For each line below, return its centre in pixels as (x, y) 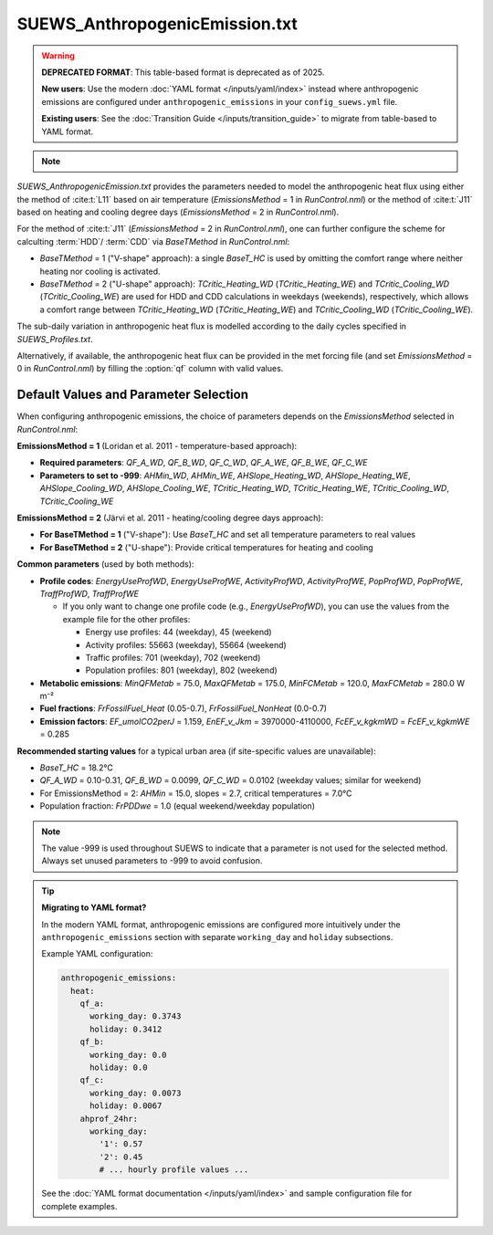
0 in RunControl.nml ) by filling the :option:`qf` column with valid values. (150, 369)
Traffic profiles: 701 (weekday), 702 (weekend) (173, 657)
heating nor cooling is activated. (100, 271)
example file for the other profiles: (126, 619)
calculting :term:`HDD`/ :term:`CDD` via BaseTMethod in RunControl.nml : (153, 241)
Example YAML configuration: (97, 954)
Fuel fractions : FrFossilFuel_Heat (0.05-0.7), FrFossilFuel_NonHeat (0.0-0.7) (184, 708)
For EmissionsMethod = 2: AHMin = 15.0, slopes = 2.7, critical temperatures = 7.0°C (196, 793)
